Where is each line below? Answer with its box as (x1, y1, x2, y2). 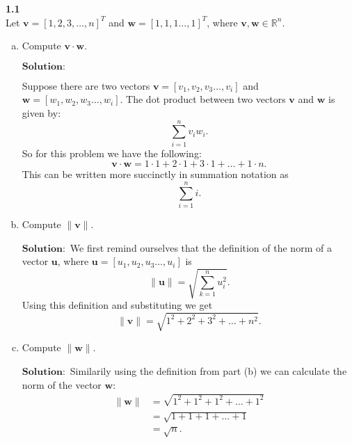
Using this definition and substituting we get (22, 298, 213, 312)
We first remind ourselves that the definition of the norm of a (70, 240, 332, 255)
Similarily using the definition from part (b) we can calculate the (70, 364, 347, 378)
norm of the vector (22, 377, 102, 392)
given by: (22, 105, 61, 120)
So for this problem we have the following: (22, 145, 202, 160)
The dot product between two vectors (126, 92, 286, 106)
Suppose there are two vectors (22, 78, 150, 92)
